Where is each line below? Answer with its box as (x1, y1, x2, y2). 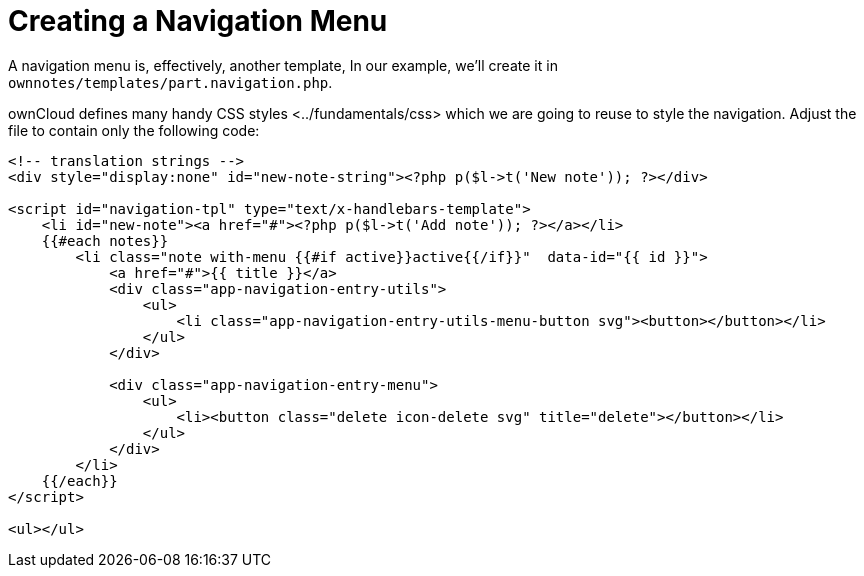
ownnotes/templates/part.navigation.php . (8, 73, 333, 91)
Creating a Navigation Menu (8, 4, 388, 38)
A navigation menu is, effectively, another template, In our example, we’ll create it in (8, 56, 558, 74)
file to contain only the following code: (8, 121, 260, 139)
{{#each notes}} (41, 232, 169, 249)
